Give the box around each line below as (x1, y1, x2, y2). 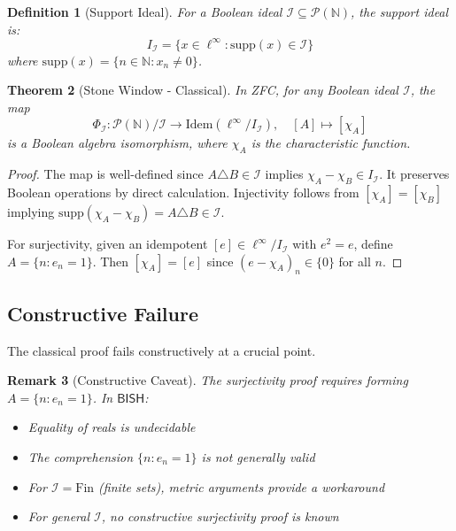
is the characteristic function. (251, 134, 411, 152)
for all (338, 251, 371, 270)
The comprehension (27, 448, 134, 466)
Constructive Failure (7, 299, 199, 327)
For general (27, 507, 90, 526)
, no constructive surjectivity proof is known (101, 507, 339, 526)
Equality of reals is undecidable (27, 418, 196, 436)
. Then (92, 251, 129, 270)
